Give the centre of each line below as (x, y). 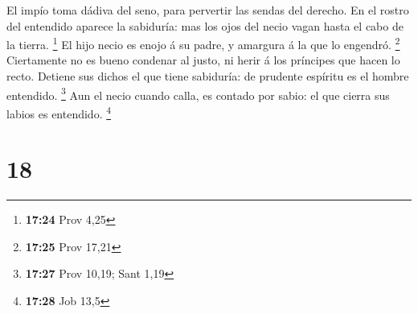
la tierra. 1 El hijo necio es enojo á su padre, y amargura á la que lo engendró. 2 (203, 43)
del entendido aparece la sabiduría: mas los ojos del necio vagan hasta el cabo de (205, 25)
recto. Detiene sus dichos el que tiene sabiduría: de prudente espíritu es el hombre (208, 76)
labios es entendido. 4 (59, 112)
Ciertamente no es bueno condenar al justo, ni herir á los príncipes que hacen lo (203, 60)
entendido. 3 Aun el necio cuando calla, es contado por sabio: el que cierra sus (198, 93)
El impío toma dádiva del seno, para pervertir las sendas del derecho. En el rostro (208, 10)
